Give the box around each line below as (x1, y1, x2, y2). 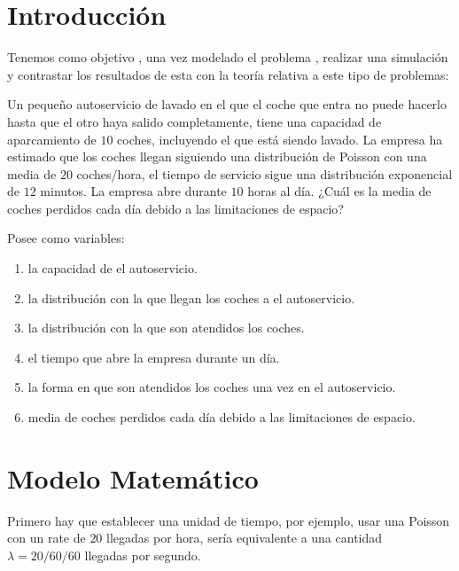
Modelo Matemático (7, 459, 259, 496)
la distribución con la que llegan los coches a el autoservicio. (27, 288, 355, 307)
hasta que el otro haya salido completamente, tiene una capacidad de (7, 112, 382, 130)
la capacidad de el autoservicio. (27, 259, 198, 278)
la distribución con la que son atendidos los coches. (27, 318, 305, 337)
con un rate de (7, 528, 86, 547)
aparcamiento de (7, 129, 97, 148)
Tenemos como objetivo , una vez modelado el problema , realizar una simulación (7, 48, 448, 66)
